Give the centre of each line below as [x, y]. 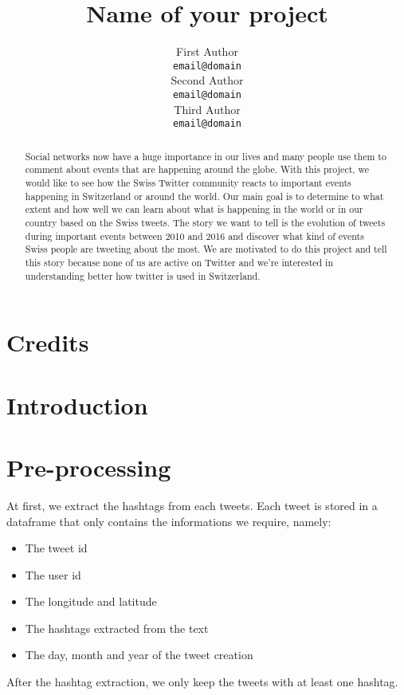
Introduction [77, 404]
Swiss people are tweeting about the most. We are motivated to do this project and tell [206, 249]
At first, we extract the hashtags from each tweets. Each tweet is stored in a [192, 505]
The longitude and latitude [91, 601]
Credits [48, 342]
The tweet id [56, 548]
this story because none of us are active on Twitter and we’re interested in [179, 262]
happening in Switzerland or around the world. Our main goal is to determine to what [204, 196]
